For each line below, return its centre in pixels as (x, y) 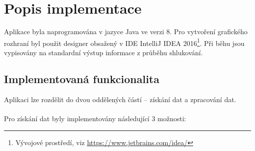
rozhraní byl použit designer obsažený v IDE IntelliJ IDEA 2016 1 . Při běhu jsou (124, 42)
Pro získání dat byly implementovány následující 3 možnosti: (95, 118)
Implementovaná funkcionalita (82, 78)
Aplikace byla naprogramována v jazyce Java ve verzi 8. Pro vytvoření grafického (126, 32)
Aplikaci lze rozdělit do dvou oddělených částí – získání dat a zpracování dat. (120, 99)
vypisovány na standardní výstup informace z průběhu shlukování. (103, 52)
